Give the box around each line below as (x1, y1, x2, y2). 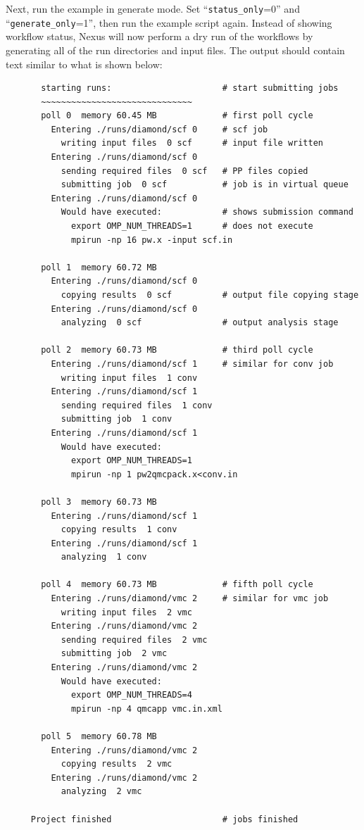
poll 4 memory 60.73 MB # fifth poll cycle (41, 579, 313, 590)
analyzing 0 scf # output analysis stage (61, 317, 339, 328)
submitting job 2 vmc (61, 648, 168, 659)
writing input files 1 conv (61, 372, 198, 383)
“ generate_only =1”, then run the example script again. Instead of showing (6, 15, 332, 30)
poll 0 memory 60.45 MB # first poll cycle (41, 111, 313, 121)
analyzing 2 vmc (61, 786, 142, 797)
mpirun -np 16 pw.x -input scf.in (71, 234, 233, 245)
